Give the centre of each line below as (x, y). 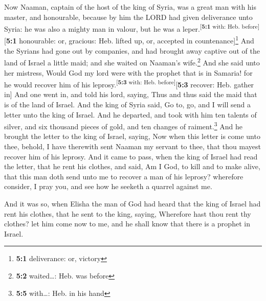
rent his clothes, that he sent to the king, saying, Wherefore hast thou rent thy (128, 213)
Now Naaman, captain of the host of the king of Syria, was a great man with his (130, 7)
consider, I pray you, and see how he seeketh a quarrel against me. (108, 186)
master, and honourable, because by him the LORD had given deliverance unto (128, 17)
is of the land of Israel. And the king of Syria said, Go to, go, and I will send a (127, 104)
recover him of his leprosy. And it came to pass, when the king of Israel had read (131, 156)
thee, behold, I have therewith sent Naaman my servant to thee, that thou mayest (132, 146)
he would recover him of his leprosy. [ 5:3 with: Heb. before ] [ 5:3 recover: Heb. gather (129, 84)
